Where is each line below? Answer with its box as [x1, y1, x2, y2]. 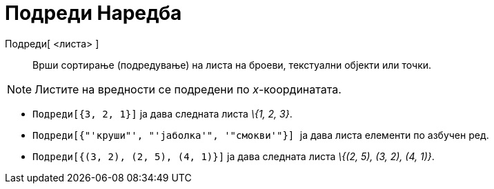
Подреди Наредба [5, 1, 182, 25]
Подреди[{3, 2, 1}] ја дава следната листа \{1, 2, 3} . [32, 107, 293, 120]
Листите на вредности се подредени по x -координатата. [34, 82, 342, 96]
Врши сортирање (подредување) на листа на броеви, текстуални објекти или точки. [32, 58, 432, 71]
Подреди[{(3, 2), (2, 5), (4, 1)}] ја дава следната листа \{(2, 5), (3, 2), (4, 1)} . [32, 150, 435, 162]
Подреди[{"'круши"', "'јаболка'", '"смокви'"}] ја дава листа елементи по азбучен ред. [32, 129, 489, 141]
